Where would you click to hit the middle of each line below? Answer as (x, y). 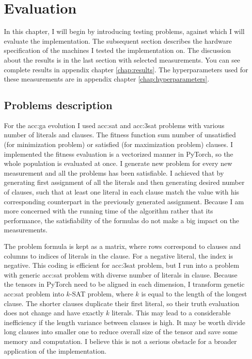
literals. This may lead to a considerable (171, 313)
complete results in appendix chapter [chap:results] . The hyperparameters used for (126, 69)
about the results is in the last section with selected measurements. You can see (122, 59)
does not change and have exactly (54, 313)
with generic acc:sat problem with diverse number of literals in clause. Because (121, 274)
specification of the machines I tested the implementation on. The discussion (118, 50)
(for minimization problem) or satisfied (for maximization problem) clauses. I (118, 144)
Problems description (58, 105)
